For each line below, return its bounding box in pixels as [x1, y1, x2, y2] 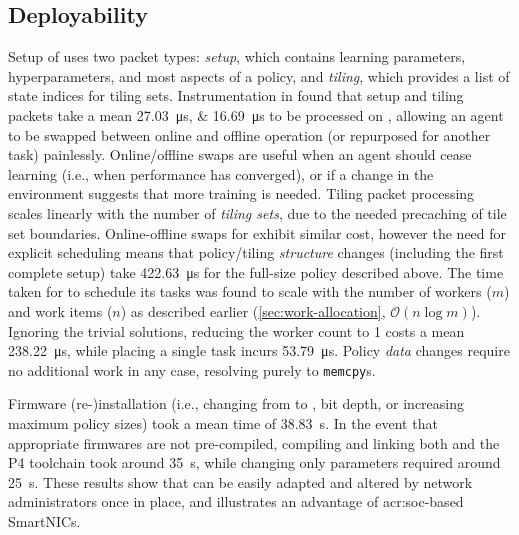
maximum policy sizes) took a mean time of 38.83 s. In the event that [8, 412, 438, 433]
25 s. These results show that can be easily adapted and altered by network [8, 471, 473, 492]
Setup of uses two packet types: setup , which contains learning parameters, [8, 46, 466, 67]
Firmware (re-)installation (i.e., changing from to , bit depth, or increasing [8, 393, 465, 414]
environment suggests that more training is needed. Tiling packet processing [8, 183, 475, 204]
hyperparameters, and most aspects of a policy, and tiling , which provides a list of [8, 65, 510, 86]
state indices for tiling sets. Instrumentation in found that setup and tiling [8, 85, 464, 106]
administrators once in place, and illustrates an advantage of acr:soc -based [8, 491, 464, 512]
